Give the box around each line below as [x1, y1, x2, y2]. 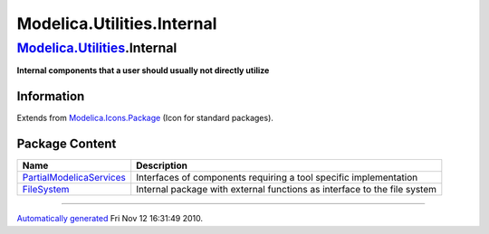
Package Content [16, 136, 117, 152]
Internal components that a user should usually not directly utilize [16, 65, 270, 76]
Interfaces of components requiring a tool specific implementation [136, 172, 418, 184]
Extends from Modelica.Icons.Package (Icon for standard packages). [16, 113, 273, 124]
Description [136, 159, 187, 172]
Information [16, 89, 85, 104]
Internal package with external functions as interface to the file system [136, 183, 437, 196]
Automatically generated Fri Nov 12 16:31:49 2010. [16, 213, 204, 224]
